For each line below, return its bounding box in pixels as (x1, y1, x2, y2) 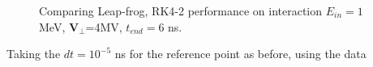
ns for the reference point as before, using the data (114, 45, 367, 62)
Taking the (6, 45, 61, 62)
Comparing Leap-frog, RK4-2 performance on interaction (39, 2, 323, 19)
